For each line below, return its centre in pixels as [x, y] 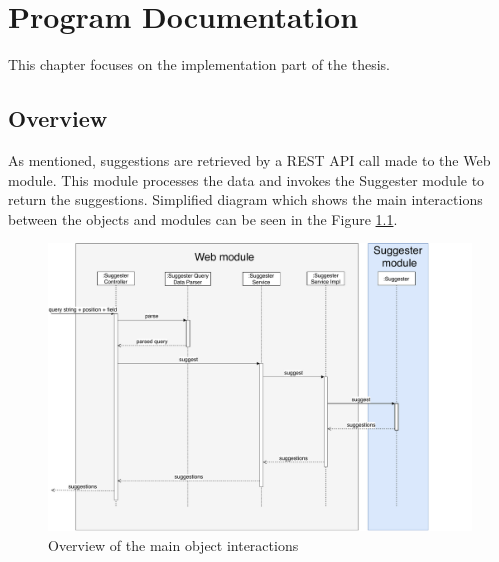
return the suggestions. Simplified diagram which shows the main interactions [245, 199]
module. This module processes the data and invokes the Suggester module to [246, 179]
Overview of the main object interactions [173, 545]
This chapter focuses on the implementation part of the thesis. [199, 64]
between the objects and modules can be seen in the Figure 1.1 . [203, 218]
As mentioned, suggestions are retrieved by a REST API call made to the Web [249, 159]
